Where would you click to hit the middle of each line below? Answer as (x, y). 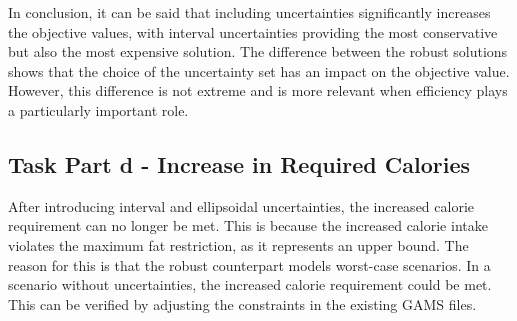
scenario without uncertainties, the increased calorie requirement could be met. (250, 284)
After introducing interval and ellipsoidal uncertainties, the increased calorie (241, 205)
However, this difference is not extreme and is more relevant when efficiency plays (258, 90)
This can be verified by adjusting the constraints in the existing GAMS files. (242, 303)
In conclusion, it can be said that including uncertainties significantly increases (249, 12)
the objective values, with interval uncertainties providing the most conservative (253, 31)
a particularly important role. (98, 109)
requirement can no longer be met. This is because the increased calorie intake (248, 225)
